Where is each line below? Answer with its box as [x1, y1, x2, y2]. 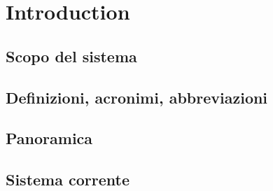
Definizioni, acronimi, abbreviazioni [6, 86, 268, 108]
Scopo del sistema [6, 45, 137, 66]
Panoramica [6, 127, 93, 149]
